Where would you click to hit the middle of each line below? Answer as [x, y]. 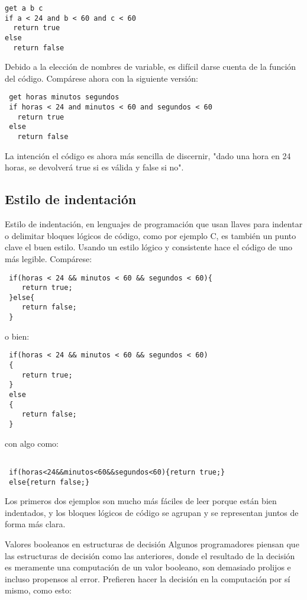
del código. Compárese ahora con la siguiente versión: [101, 78]
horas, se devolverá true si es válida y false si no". [94, 167]
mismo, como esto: [38, 590]
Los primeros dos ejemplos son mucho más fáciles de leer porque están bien [141, 501]
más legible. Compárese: [49, 258]
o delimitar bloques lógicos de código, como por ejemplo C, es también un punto [151, 235]
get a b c [24, 8]
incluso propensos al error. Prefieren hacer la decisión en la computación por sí [148, 578]
